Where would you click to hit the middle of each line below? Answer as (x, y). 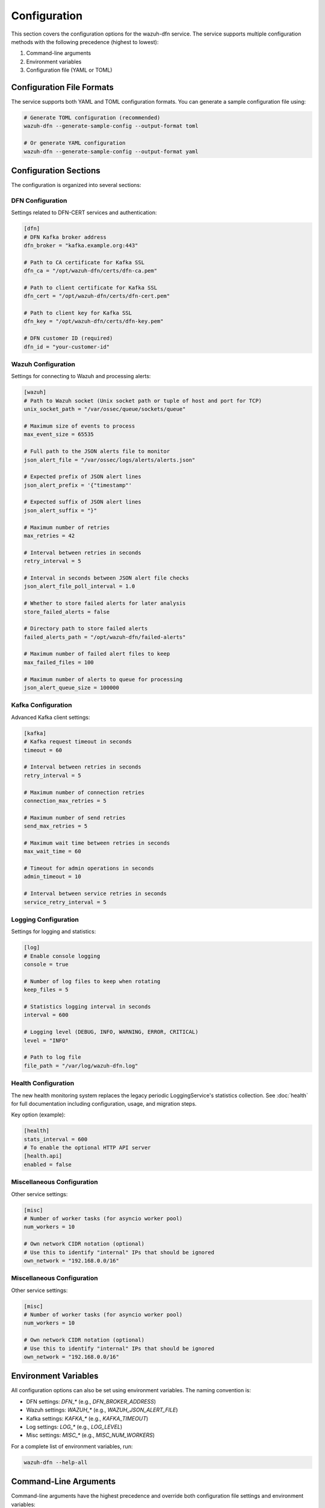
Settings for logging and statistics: (54, 931)
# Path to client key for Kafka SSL (78, 313)
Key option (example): (38, 1115)
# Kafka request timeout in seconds (78, 742)
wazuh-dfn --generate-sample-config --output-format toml (111, 126)
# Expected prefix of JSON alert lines (82, 477)
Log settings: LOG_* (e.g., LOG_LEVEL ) (74, 1427)
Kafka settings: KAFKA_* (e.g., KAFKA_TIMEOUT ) (87, 1418)
